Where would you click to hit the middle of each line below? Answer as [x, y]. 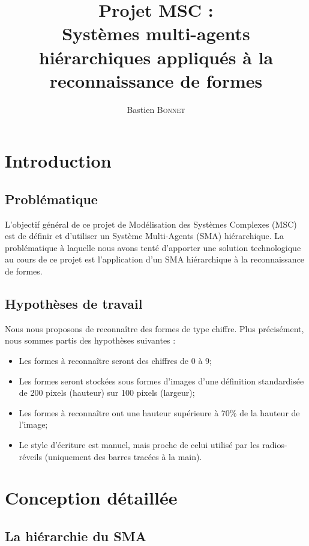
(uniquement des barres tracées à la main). [123, 456]
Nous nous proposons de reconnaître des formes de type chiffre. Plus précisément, [154, 328]
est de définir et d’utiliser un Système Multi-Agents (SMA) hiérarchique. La [145, 236]
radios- [275, 444]
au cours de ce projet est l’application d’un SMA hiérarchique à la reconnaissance [155, 259]
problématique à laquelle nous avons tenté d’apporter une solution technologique [153, 247]
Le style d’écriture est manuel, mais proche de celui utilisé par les [139, 444]
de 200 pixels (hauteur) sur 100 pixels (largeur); [107, 393]
